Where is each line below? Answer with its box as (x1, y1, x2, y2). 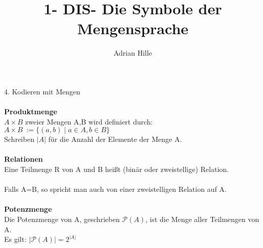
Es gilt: (4, 234, 27, 244)
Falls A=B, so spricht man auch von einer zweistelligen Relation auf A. (4, 184, 227, 194)
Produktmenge (4, 106, 57, 117)
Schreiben (4, 134, 35, 144)
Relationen (4, 154, 43, 164)
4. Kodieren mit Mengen (4, 86, 80, 96)
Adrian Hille (113, 47, 152, 58)
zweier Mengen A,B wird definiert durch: (25, 116, 153, 127)
